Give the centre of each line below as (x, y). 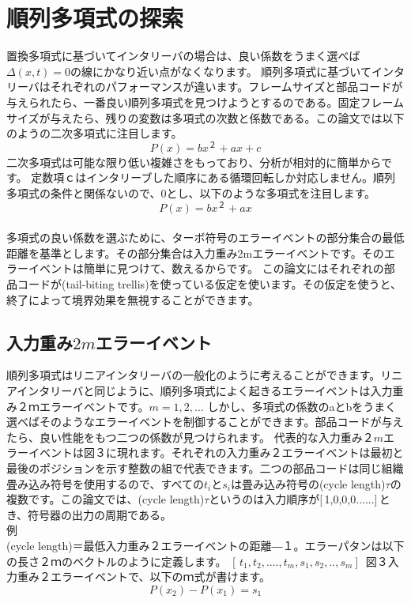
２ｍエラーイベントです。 (83, 406)
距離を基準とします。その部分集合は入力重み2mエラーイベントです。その (195, 253)
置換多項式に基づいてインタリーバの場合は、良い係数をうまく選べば (183, 56)
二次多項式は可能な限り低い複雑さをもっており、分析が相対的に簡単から (194, 162)
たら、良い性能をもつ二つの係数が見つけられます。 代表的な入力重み (185, 437)
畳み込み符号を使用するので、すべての (105, 483)
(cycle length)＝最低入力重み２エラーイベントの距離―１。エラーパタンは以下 (205, 545)
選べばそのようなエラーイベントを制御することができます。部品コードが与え (205, 422)
